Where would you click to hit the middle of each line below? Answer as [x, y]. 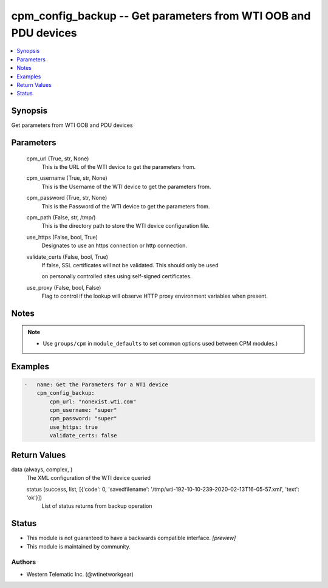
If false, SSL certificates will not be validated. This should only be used [130, 265]
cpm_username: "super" [84, 410]
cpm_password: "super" [84, 419]
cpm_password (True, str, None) [67, 198]
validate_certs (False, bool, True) [67, 257]
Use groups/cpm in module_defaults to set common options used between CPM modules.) [160, 343]
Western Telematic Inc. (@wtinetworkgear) [80, 574]
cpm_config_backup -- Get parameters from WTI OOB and [161, 16]
